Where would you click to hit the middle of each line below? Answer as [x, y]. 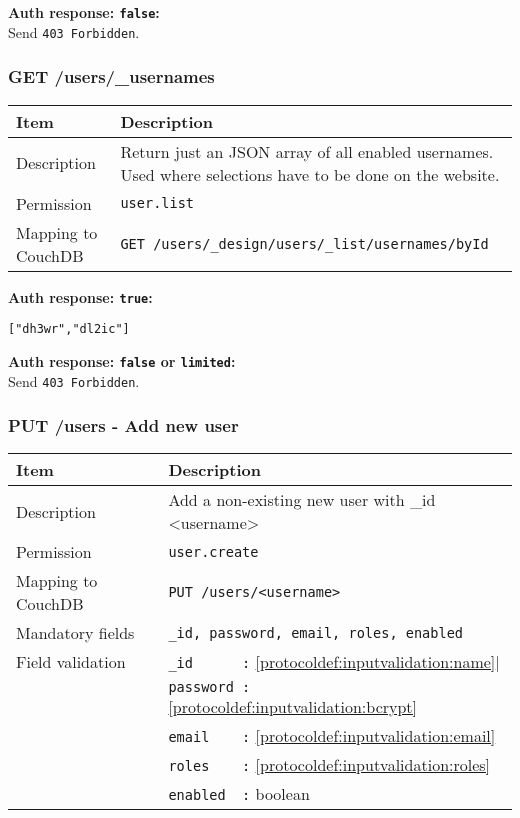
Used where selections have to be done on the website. [310, 174]
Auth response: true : [80, 296]
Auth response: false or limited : [122, 360]
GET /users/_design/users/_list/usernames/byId [304, 243]
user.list [157, 203]
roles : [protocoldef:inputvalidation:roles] [329, 765]
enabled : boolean [239, 794]
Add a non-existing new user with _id [302, 500]
